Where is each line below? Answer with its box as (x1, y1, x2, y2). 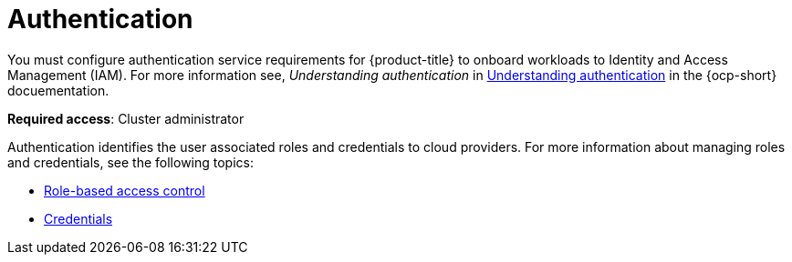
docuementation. (7, 82, 109, 98)
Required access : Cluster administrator (7, 110, 245, 126)
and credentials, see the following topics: (7, 154, 254, 170)
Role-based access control (44, 182, 205, 198)
